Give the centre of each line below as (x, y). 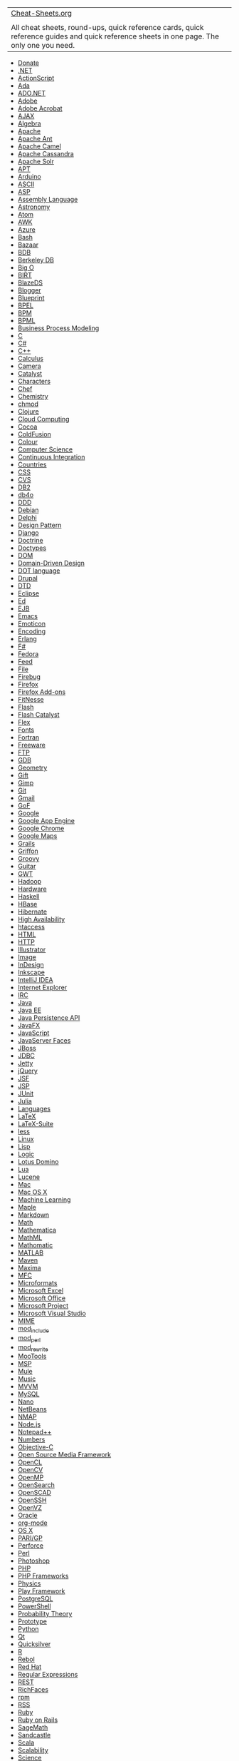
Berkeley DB (36, 260)
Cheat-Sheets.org (42, 13)
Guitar (27, 866)
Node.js (29, 1424)
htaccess (31, 927)
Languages (34, 1109)
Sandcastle (34, 1735)
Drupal (27, 578)
